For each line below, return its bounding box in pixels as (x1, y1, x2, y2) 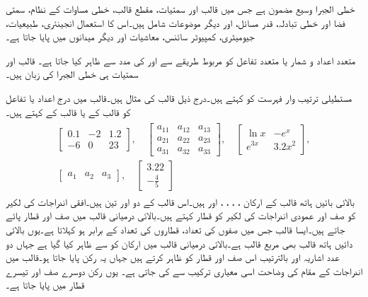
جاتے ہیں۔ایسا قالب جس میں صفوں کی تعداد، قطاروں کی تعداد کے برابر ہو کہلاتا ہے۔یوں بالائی (6, 221, 345, 236)
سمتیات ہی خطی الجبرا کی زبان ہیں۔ (6, 66, 139, 81)
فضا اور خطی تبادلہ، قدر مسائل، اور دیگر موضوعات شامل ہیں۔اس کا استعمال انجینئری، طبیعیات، (6, 15, 345, 30)
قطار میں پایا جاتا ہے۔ (6, 277, 85, 292)
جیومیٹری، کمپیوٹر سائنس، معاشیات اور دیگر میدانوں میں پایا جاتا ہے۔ (6, 29, 255, 44)
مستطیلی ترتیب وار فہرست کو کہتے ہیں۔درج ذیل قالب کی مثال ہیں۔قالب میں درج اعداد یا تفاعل (6, 90, 352, 105)
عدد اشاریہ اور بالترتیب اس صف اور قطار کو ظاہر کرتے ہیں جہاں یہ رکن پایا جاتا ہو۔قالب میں (6, 250, 340, 264)
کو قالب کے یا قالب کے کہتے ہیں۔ (6, 104, 131, 119)
